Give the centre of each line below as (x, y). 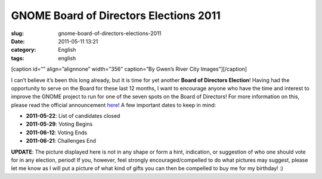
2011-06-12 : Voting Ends (57, 132)
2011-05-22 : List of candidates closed (73, 116)
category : (24, 50)
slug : (17, 33)
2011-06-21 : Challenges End (61, 141)
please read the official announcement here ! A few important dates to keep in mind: (114, 105)
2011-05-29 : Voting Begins (59, 124)
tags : (18, 58)
